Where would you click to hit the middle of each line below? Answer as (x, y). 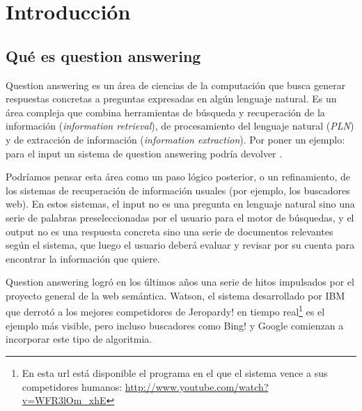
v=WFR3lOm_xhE (64, 400)
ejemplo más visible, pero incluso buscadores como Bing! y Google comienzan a (175, 325)
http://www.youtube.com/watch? (197, 386)
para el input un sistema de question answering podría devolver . (144, 153)
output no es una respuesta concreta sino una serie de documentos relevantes (170, 231)
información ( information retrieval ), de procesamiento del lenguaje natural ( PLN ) (180, 126)
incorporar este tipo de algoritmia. (79, 339)
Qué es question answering (103, 55)
